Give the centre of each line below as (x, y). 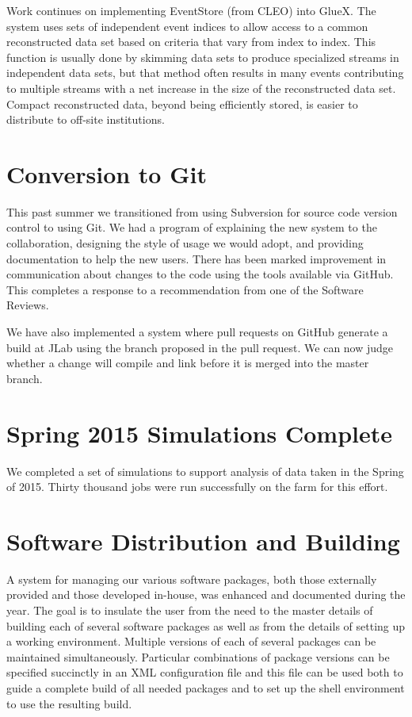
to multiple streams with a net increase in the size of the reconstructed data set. (201, 88)
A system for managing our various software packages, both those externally (192, 579)
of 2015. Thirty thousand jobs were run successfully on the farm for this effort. (197, 487)
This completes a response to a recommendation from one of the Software (185, 289)
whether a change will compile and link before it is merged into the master (188, 363)
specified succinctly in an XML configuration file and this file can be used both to (205, 672)
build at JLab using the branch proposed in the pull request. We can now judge (200, 347)
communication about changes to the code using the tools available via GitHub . (200, 274)
